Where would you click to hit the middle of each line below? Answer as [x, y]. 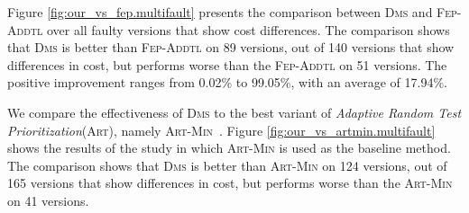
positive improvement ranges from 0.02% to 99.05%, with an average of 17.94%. [227, 82]
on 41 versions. [48, 200]
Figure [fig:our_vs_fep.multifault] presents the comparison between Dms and [220, 12]
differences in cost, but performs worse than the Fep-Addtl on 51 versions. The [227, 64]
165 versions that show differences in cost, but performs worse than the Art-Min [230, 183]
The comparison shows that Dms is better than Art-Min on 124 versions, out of [227, 165]
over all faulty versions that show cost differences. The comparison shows [248, 29]
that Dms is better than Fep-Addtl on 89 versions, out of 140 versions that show [231, 47]
